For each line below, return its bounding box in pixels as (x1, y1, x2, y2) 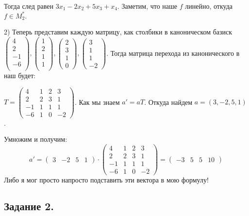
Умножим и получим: (4, 134, 67, 144)
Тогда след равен (4, 1, 54, 11)
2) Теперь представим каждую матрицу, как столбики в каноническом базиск (4, 27, 232, 37)
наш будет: (4, 70, 36, 80)
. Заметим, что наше (117, 1, 178, 11)
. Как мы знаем (74, 97, 120, 107)
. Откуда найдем (144, 97, 193, 107)
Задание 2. (4, 199, 54, 214)
